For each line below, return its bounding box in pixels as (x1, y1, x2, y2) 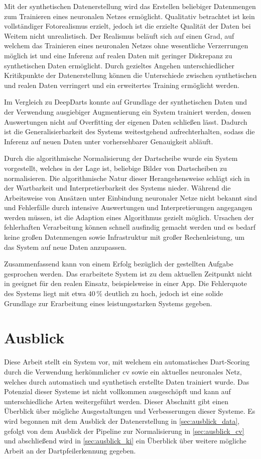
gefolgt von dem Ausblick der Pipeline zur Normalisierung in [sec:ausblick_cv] (4, 425, 244, 436)
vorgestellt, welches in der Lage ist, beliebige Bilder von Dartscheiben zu (4, 162, 227, 173)
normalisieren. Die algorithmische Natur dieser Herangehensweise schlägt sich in (4, 172, 250, 183)
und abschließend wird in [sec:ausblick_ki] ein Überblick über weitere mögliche (4, 435, 246, 446)
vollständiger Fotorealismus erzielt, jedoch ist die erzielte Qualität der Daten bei (4, 21, 251, 31)
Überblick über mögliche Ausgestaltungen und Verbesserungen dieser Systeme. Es (4, 406, 255, 416)
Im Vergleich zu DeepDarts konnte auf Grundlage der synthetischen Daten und (4, 97, 247, 107)
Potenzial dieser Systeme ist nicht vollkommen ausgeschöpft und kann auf (4, 386, 231, 397)
